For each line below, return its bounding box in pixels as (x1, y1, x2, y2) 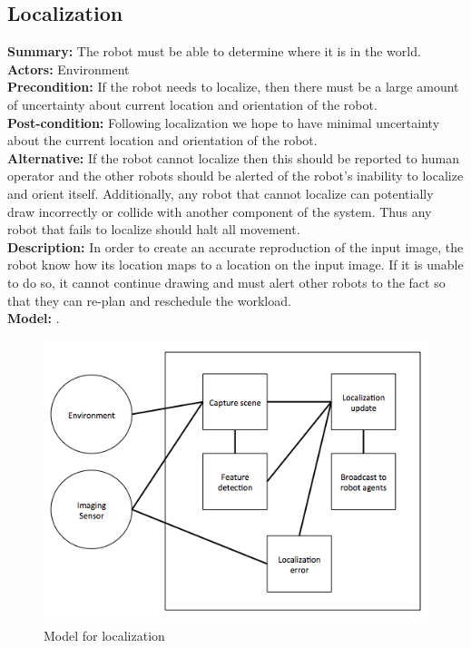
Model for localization (44, 626, 165, 645)
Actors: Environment (7, 59, 130, 78)
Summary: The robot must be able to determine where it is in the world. (7, 42, 421, 61)
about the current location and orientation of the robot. (7, 131, 318, 150)
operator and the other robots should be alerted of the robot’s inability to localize (7, 166, 464, 185)
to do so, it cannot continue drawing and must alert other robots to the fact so (7, 272, 446, 291)
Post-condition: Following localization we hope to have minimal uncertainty (7, 113, 440, 132)
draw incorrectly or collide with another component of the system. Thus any (7, 201, 432, 221)
